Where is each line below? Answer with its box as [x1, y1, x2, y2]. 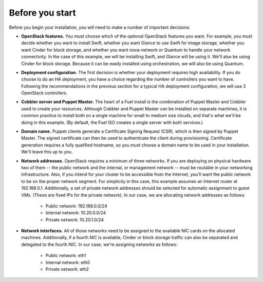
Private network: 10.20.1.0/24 [45, 217, 104, 222]
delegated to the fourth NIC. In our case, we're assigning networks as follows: [21, 242, 178, 247]
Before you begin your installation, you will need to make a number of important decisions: [9, 24, 190, 30]
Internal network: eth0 [45, 259, 90, 265]
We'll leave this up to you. [21, 149, 73, 155]
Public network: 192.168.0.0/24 [45, 203, 108, 209]
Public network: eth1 [45, 253, 86, 259]
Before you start [9, 7, 76, 18]
